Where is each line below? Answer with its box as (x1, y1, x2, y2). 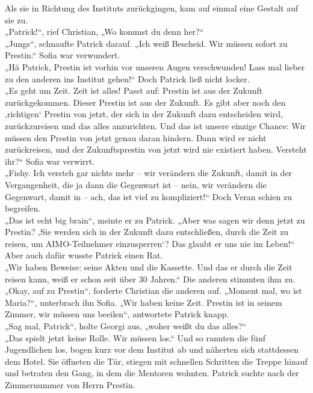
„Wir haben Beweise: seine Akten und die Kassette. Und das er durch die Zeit (5, 261, 293, 273)
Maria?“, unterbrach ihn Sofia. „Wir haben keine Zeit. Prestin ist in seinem (5, 296, 282, 308)
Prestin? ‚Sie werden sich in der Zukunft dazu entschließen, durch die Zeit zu (5, 225, 289, 238)
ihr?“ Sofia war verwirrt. (5, 154, 95, 167)
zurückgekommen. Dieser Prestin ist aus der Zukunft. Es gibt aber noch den (5, 96, 286, 108)
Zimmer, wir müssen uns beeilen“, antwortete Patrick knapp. (5, 308, 229, 320)
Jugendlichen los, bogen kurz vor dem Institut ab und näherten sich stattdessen (5, 343, 299, 356)
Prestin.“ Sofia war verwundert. (5, 49, 120, 61)
